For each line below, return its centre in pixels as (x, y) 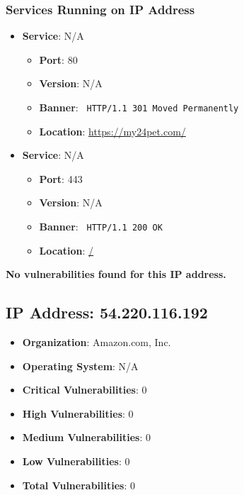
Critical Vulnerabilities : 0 (85, 390)
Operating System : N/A (80, 366)
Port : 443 (61, 178)
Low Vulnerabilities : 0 (76, 461)
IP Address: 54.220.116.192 (107, 312)
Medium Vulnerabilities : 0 (86, 437)
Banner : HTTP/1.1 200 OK (101, 227)
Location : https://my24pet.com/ (112, 131)
